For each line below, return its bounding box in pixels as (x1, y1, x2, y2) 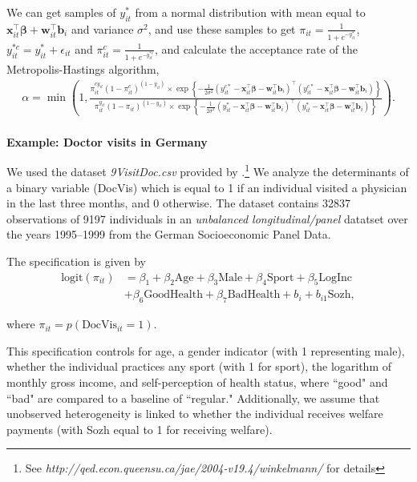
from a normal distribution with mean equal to (135, 4, 366, 20)
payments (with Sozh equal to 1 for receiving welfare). (6, 420, 273, 437)
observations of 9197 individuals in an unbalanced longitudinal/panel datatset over (6, 210, 408, 227)
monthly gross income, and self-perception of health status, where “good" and (6, 374, 388, 391)
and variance (71, 20, 134, 37)
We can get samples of (6, 4, 116, 20)
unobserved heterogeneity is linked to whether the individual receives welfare (6, 405, 383, 422)
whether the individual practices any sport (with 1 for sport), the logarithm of (6, 358, 392, 375)
